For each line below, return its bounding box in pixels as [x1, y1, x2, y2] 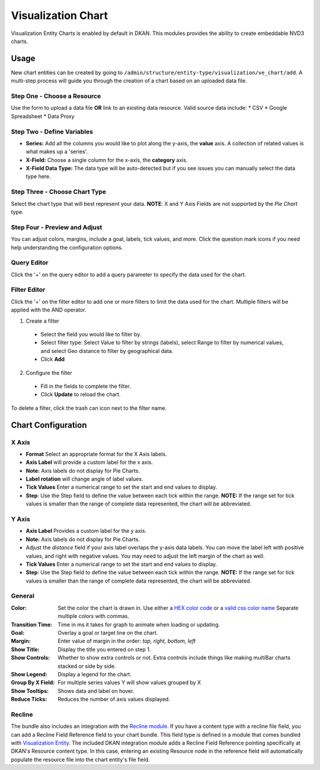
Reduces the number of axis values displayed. [57, 696, 170, 703]
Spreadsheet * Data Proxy [11, 113, 75, 120]
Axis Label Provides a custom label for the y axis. [25, 527, 147, 534]
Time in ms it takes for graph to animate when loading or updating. [57, 621, 220, 628]
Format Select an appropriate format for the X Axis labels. [25, 450, 167, 457]
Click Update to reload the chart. [40, 391, 121, 398]
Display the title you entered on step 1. [57, 645, 151, 653]
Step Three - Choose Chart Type [11, 187, 107, 196]
